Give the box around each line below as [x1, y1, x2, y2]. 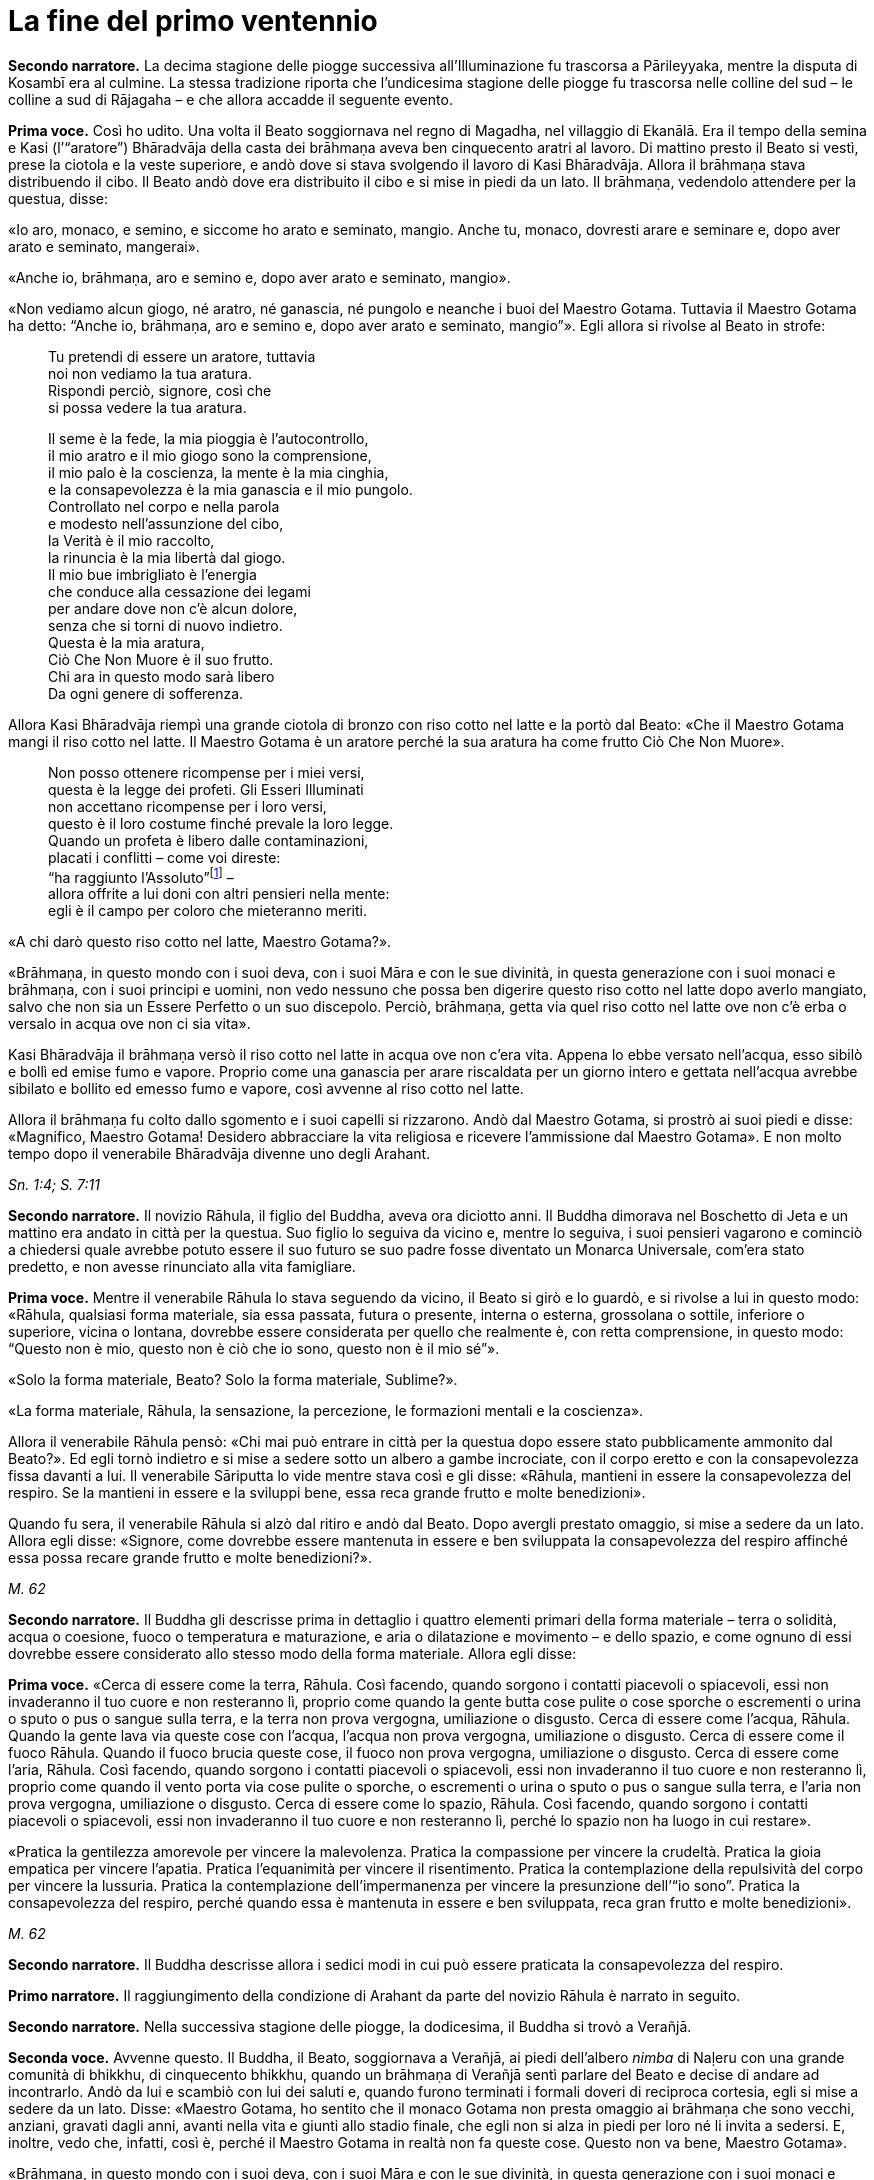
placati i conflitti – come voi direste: [48, 848, 281, 866]
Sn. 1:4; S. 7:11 [8, 1176, 100, 1194]
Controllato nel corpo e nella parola [48, 497, 280, 515]
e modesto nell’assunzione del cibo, [48, 514, 284, 532]
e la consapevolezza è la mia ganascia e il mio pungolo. [48, 480, 413, 498]
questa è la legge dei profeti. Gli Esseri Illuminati [48, 780, 364, 798]
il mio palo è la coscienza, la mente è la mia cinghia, [48, 463, 389, 481]
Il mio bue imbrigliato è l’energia [48, 565, 257, 583]
